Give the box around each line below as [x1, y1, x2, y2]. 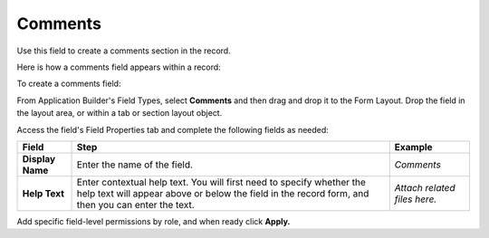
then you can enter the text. [76, 198, 195, 211]
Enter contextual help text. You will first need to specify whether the [76, 176, 366, 188]
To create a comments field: [16, 78, 121, 90]
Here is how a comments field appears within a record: [16, 62, 221, 72]
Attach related [394, 181, 456, 194]
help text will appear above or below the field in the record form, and [76, 186, 369, 199]
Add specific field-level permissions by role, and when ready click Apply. [16, 215, 291, 226]
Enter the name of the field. [76, 158, 194, 171]
